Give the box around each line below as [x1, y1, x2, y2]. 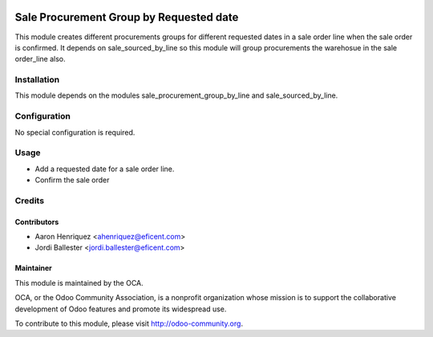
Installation [14, 74, 60, 86]
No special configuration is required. [14, 127, 136, 137]
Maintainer [14, 263, 52, 273]
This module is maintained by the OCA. [14, 278, 144, 287]
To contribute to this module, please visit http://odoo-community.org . [14, 319, 244, 328]
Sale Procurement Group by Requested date [14, 10, 239, 24]
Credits [14, 195, 44, 206]
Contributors [14, 217, 59, 227]
